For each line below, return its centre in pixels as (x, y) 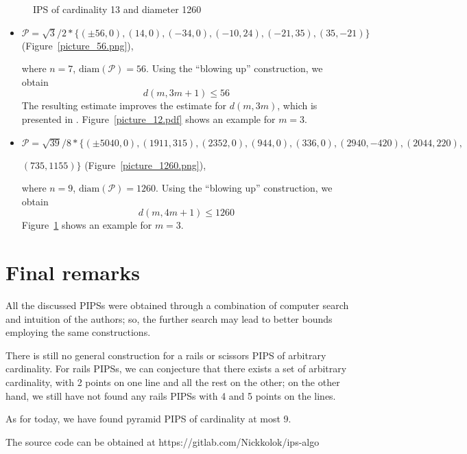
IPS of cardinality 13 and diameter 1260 (117, 9)
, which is (297, 105)
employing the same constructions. (78, 332)
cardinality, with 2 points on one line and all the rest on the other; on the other (173, 382)
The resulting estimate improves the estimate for (124, 105)
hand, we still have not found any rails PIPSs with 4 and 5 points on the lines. (171, 395)
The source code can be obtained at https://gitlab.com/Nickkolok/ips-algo (163, 441)
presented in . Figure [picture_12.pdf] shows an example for (148, 118)
